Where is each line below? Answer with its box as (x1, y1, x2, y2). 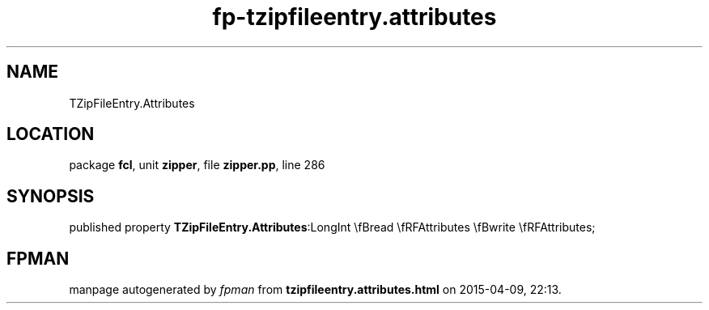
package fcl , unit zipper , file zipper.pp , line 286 (69, 158, 325, 172)
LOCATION (6, 124, 95, 145)
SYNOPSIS (6, 185, 95, 206)
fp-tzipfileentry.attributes (212, 3, 497, 31)
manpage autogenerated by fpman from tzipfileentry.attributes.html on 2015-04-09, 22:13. (69, 282, 562, 297)
